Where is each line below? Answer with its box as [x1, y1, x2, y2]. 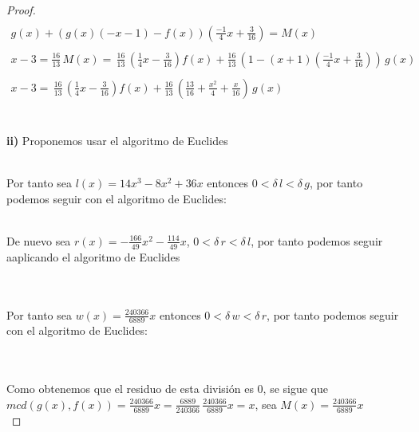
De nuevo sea [6, 232, 71, 249]
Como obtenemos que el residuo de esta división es [6, 380, 254, 397]
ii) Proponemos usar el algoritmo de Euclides [6, 132, 228, 148]
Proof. [6, 2, 36, 18]
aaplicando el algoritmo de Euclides [6, 248, 180, 265]
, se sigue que [263, 380, 329, 397]
